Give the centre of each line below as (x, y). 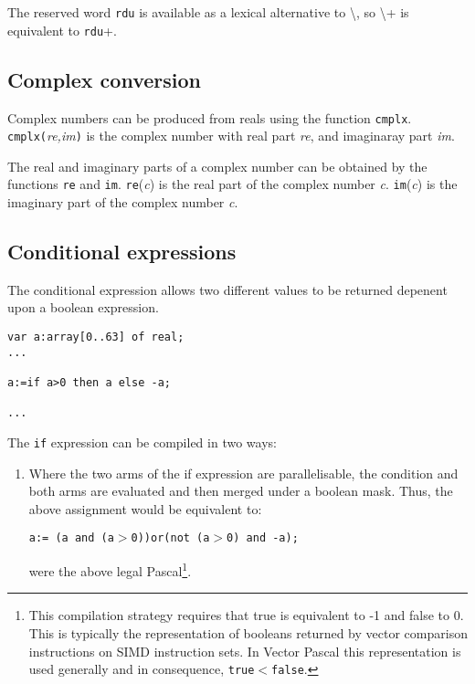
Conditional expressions (122, 252)
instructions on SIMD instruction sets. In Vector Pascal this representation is (245, 651)
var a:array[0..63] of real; (96, 337)
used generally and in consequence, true (142, 669)
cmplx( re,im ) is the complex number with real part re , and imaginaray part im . (231, 136)
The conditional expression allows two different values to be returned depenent (227, 289)
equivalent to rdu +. (62, 30)
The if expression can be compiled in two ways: (142, 442)
